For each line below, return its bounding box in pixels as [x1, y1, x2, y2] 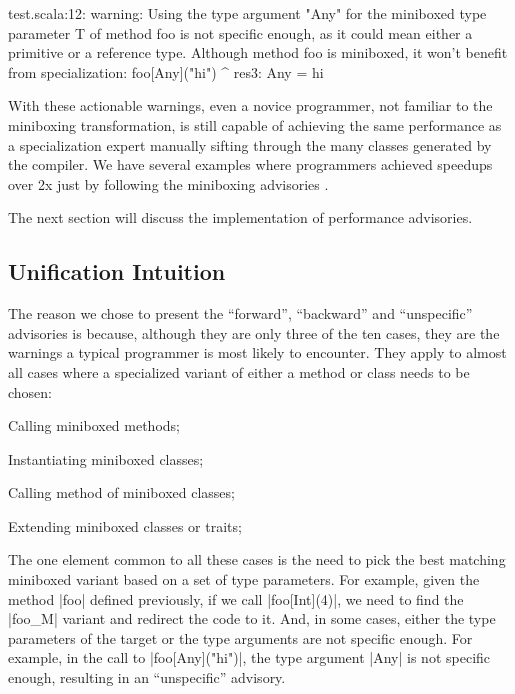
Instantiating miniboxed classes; [8, 448, 204, 469]
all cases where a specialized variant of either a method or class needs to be [8, 361, 470, 382]
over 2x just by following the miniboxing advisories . [8, 173, 329, 194]
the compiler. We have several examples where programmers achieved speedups [8, 154, 493, 175]
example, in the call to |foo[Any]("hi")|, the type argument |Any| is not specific [8, 647, 491, 668]
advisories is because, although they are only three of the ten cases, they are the [8, 322, 500, 343]
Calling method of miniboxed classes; [8, 482, 235, 503]
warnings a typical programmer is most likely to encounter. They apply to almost [8, 342, 507, 363]
